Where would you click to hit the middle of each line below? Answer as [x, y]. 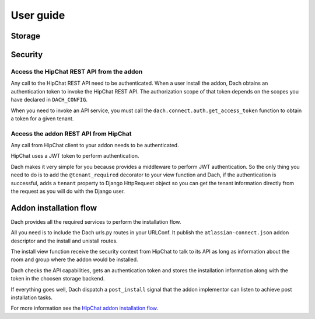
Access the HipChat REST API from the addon [77, 71]
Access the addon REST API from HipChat [71, 133]
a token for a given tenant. [42, 118]
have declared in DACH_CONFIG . [49, 100]
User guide [38, 15]
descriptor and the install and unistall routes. [64, 241]
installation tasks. [32, 297]
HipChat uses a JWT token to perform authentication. [75, 156]
